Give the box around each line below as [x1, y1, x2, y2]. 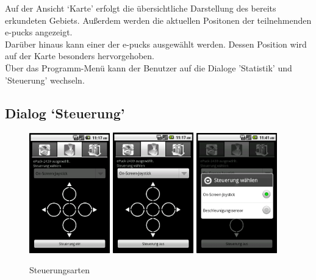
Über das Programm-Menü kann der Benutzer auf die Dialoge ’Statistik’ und [5, 61, 292, 74]
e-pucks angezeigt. [5, 26, 73, 38]
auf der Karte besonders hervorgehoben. [5, 49, 154, 62]
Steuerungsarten [29, 264, 90, 276]
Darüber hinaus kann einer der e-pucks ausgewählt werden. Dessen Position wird [5, 37, 307, 50]
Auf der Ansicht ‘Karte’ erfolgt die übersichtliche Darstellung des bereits [5, 2, 276, 14]
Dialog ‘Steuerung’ [5, 103, 125, 122]
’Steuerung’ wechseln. [5, 73, 85, 86]
